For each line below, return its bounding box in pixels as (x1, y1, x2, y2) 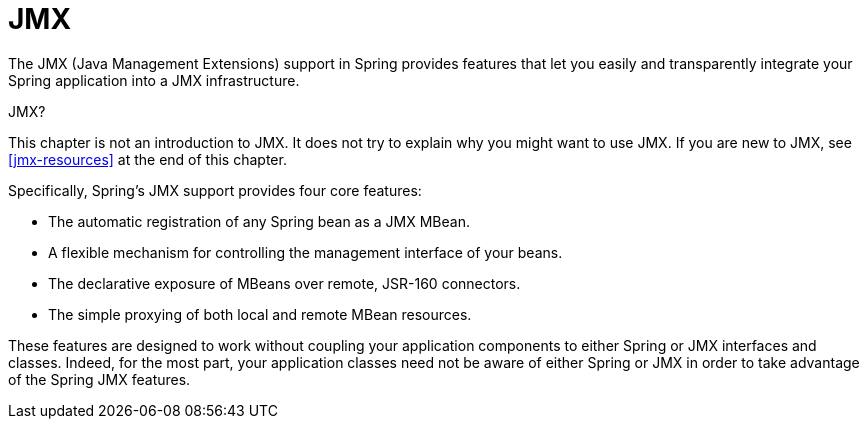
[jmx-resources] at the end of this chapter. (8, 150, 287, 168)
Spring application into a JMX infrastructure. (8, 71, 300, 89)
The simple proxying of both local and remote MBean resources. (48, 305, 472, 323)
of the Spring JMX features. (8, 370, 191, 388)
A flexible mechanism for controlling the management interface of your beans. (48, 243, 563, 261)
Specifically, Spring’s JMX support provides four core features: (8, 181, 422, 199)
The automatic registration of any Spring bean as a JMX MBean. (48, 212, 470, 230)
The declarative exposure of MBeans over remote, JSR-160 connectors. (48, 274, 521, 292)
